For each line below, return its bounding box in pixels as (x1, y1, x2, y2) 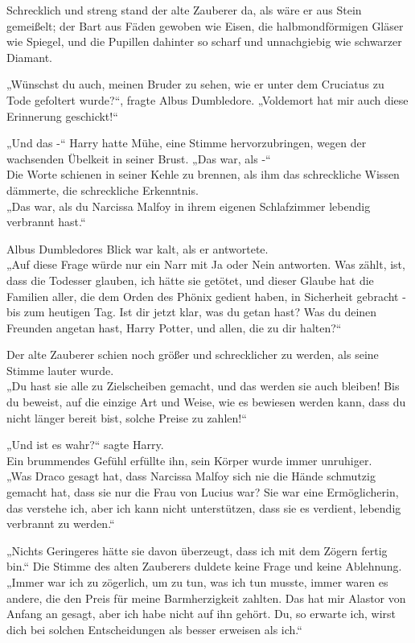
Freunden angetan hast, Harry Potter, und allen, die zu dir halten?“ (6, 319, 342, 336)
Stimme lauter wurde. (6, 361, 114, 378)
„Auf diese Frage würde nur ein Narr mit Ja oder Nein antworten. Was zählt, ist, (6, 256, 405, 273)
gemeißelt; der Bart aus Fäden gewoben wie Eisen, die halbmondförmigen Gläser (6, 17, 404, 34)
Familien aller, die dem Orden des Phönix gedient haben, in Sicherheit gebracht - (6, 287, 406, 304)
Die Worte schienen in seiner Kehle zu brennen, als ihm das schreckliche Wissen (6, 166, 400, 183)
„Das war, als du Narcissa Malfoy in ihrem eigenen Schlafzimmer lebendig (6, 197, 371, 214)
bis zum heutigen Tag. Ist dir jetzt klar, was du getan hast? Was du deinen (6, 303, 377, 320)
